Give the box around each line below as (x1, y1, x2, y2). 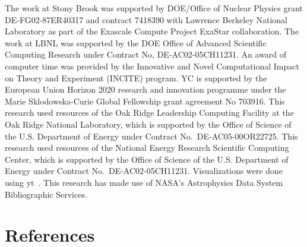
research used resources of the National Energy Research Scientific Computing (5, 141, 289, 154)
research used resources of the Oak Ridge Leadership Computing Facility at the (5, 106, 294, 119)
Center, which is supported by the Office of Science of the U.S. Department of (5, 153, 289, 165)
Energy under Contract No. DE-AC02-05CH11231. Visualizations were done (5, 164, 283, 177)
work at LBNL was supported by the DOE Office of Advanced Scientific (5, 36, 267, 49)
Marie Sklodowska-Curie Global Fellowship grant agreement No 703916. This (5, 94, 285, 107)
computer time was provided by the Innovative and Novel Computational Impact (5, 59, 299, 72)
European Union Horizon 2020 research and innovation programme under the (5, 83, 286, 96)
